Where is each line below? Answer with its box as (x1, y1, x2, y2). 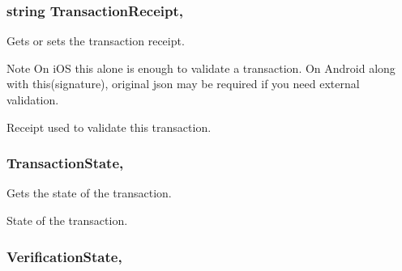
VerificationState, (6, 246, 122, 266)
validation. (6, 91, 59, 108)
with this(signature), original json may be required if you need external (6, 75, 360, 92)
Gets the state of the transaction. (6, 184, 172, 201)
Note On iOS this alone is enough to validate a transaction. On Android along (6, 59, 396, 76)
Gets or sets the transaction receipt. (6, 32, 185, 49)
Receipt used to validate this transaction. (6, 118, 212, 135)
